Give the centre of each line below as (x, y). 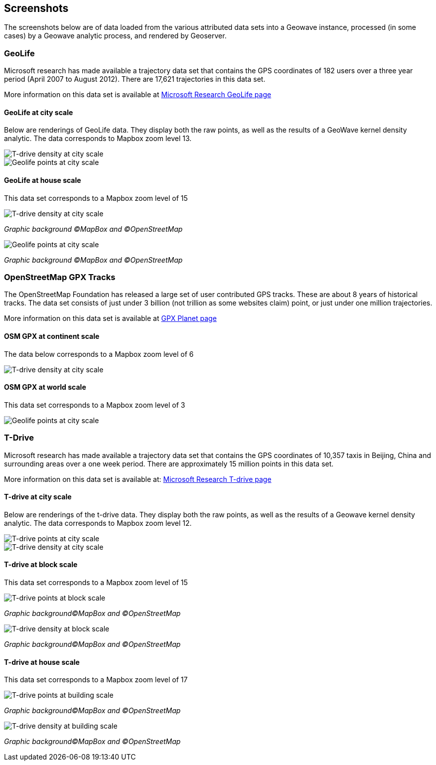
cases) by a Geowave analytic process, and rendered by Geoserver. (115, 36)
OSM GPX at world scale (45, 387)
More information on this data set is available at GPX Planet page (110, 318)
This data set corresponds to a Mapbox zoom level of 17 (96, 680)
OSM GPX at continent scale (52, 336)
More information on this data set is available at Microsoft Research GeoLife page (138, 95)
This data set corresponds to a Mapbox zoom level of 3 (95, 405)
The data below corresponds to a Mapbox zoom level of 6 (99, 354)
